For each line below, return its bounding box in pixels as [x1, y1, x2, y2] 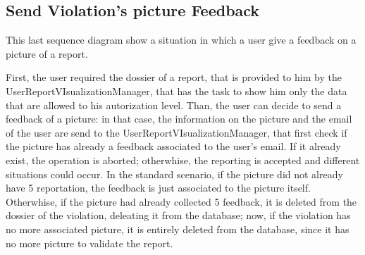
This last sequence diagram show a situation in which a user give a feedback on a [6, 32, 357, 47]
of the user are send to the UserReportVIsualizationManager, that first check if [6, 125, 347, 139]
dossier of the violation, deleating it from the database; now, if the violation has [6, 208, 351, 223]
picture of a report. [6, 46, 88, 61]
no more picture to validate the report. [6, 235, 173, 250]
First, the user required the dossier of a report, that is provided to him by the [6, 70, 342, 85]
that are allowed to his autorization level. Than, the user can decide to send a [6, 97, 342, 112]
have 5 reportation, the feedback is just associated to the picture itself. [6, 180, 311, 195]
